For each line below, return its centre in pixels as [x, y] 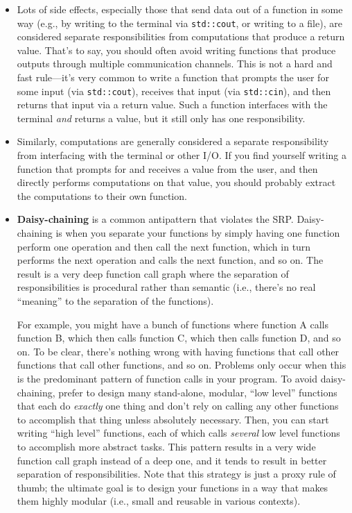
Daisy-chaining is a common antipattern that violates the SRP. [155, 219]
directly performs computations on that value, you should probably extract [176, 182]
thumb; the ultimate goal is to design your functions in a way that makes [173, 487]
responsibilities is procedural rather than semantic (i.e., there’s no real [166, 287]
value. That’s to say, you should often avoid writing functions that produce [176, 50]
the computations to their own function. [102, 195]
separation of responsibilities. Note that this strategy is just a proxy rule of [176, 474]
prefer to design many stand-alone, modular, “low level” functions [198, 392]
